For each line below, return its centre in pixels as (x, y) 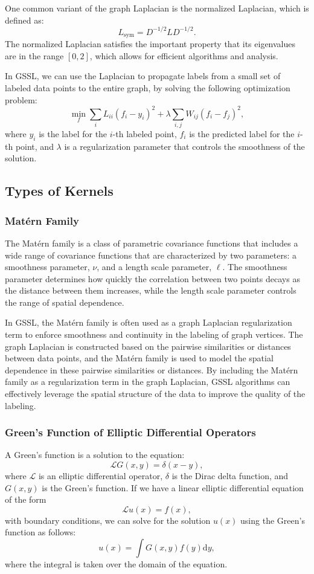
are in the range (34, 55)
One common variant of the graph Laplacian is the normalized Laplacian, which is (157, 8)
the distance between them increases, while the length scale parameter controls (151, 290)
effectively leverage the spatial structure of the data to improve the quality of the (155, 394)
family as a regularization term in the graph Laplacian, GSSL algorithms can (148, 382)
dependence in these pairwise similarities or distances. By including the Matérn (152, 369)
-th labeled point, (145, 133)
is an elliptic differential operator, (101, 476)
